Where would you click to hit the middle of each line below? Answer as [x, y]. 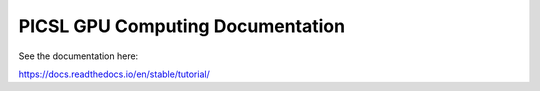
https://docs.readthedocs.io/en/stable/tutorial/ [114, 74]
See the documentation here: [78, 56]
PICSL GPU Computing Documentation [181, 26]
